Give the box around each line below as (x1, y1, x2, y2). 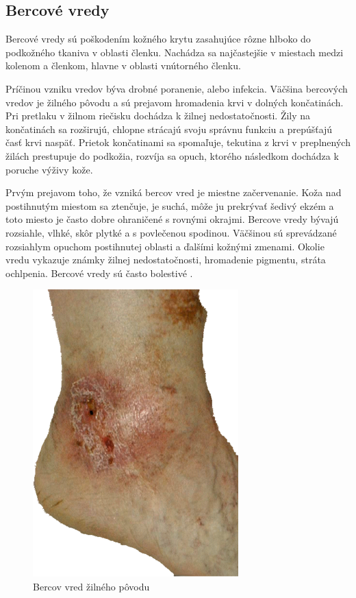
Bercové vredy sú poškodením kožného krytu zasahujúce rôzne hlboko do (5, 32, 311, 46)
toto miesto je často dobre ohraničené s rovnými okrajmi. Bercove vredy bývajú (5, 212, 339, 226)
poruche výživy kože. (5, 162, 93, 176)
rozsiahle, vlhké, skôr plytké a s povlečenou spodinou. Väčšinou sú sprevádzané (5, 225, 337, 239)
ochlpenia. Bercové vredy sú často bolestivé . (5, 265, 193, 280)
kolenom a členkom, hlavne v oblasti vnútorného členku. (5, 58, 241, 73)
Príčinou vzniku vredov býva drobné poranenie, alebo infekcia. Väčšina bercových (5, 81, 348, 95)
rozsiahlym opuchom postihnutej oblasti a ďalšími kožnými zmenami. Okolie (5, 239, 325, 253)
